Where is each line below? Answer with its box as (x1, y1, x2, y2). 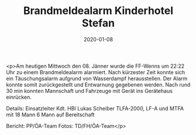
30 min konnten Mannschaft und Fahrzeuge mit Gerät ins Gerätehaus (6, 87, 173, 94)
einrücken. (6, 94, 32, 101)
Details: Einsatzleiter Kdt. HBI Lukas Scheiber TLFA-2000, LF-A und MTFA (6, 105, 184, 112)
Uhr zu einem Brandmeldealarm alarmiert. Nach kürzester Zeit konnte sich (6, 68, 185, 75)
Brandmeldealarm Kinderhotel (23, 4, 174, 18)
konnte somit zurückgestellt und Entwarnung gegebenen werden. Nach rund (6, 81, 191, 88)
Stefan (81, 16, 115, 30)
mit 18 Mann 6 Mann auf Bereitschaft (6, 111, 95, 118)
